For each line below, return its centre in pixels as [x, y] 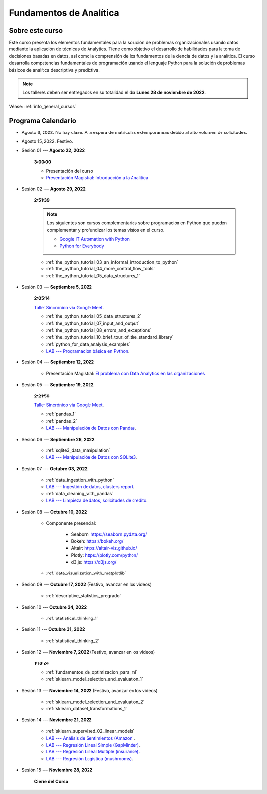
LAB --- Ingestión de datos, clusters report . [90, 486]
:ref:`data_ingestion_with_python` [80, 480]
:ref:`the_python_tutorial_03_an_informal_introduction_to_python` [112, 262]
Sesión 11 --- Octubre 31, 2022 [53, 629]
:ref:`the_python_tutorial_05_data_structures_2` [94, 316]
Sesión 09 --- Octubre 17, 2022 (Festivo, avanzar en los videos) [87, 584]
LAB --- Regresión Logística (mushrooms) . [89, 758]
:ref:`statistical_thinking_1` [72, 618]
